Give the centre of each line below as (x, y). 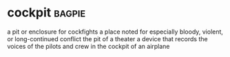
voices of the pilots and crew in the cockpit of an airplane (88, 46)
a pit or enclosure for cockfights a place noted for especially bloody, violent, (115, 32)
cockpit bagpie (46, 13)
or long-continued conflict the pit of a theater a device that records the (107, 38)
